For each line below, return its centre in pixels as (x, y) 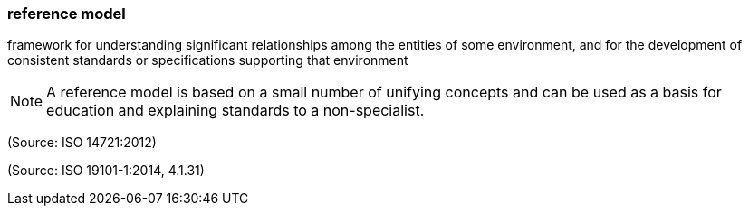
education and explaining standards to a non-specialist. (235, 111)
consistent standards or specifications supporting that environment (208, 60)
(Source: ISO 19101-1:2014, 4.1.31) (106, 171)
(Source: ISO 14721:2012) (82, 143)
